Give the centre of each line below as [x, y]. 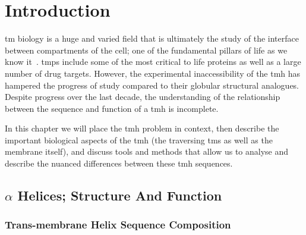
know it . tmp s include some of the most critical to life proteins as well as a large [153, 62]
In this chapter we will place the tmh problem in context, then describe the [142, 128]
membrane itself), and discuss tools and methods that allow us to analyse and [147, 151]
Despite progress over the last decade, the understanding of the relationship [143, 97]
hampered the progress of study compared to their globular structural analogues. [152, 85]
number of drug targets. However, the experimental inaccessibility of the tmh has [153, 73]
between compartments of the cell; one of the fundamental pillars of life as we [146, 50]
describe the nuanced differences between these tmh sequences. [119, 163]
